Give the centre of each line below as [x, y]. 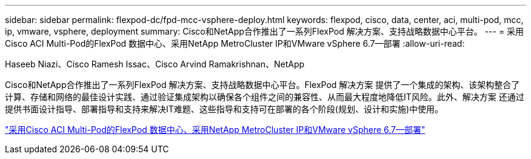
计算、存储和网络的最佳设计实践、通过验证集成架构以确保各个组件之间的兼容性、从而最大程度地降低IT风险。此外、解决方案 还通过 [265, 97]
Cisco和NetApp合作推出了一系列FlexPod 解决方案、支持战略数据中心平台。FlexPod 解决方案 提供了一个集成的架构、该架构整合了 [262, 85]
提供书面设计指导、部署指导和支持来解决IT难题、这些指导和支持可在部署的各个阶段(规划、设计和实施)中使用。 [224, 109]
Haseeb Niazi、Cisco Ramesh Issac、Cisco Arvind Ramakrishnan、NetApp [155, 64]
